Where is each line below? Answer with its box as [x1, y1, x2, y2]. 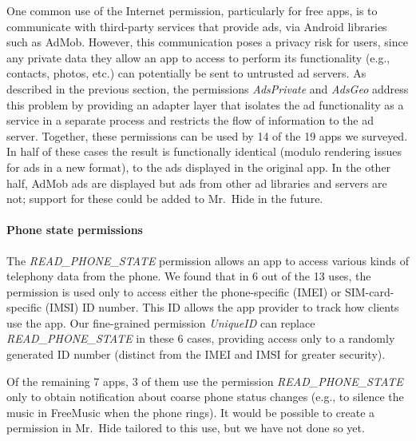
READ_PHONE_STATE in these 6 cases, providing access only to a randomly [6, 330, 395, 347]
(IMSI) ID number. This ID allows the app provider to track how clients [45, 299, 399, 316]
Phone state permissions [6, 221, 143, 238]
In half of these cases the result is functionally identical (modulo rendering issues [6, 143, 402, 160]
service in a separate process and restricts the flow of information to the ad [6, 112, 374, 129]
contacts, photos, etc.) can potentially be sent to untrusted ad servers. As [6, 65, 366, 81]
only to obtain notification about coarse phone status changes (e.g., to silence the [6, 388, 404, 405]
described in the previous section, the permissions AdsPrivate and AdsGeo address [6, 80, 409, 97]
